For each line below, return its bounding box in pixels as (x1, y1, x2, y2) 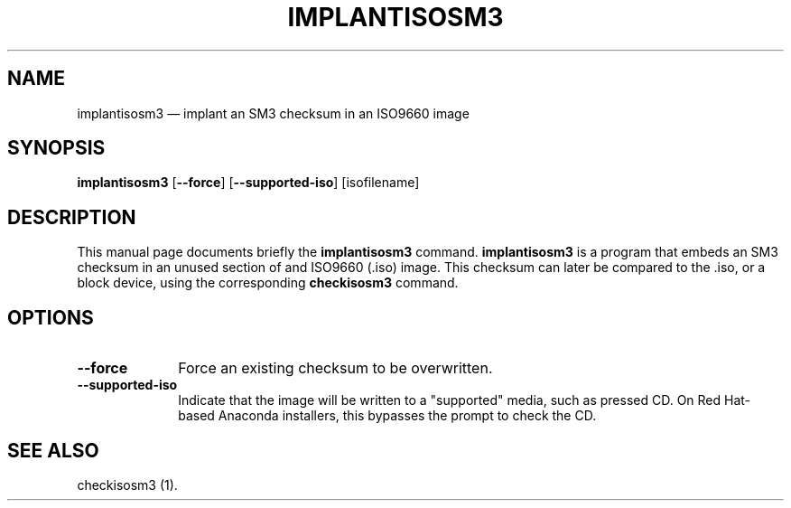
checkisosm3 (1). (77, 476, 178, 493)
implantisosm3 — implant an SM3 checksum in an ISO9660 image (77, 105, 470, 121)
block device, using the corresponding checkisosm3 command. (77, 275, 459, 291)
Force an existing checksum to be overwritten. (178, 359, 493, 378)
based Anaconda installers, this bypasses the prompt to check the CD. (178, 408, 597, 424)
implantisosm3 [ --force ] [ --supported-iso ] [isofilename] (77, 174, 420, 191)
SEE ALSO (7, 438, 99, 462)
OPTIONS (7, 306, 94, 329)
